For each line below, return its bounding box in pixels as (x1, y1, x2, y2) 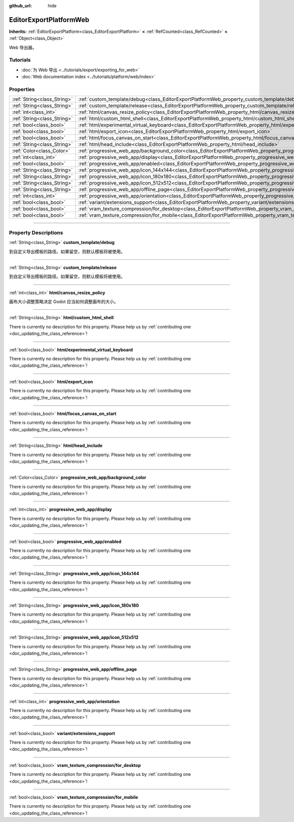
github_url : (9, 3, 32, 8)
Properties (9, 86, 35, 93)
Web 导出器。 (9, 44, 37, 50)
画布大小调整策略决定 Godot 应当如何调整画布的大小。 (9, 299, 119, 304)
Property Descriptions (9, 229, 63, 236)
